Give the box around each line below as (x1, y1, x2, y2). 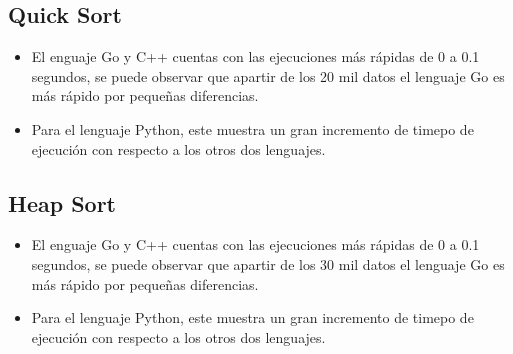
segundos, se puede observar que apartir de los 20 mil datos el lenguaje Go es (31, 65, 505, 86)
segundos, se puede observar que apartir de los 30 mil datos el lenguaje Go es (31, 253, 505, 274)
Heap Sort (8, 187, 117, 218)
